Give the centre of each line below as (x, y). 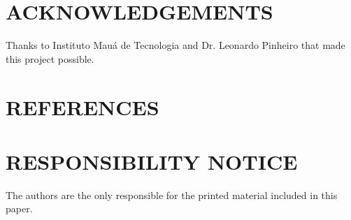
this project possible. (50, 58)
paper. (19, 208)
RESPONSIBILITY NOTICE (152, 161)
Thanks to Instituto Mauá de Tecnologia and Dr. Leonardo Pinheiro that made (175, 45)
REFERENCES (83, 107)
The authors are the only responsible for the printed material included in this (172, 195)
